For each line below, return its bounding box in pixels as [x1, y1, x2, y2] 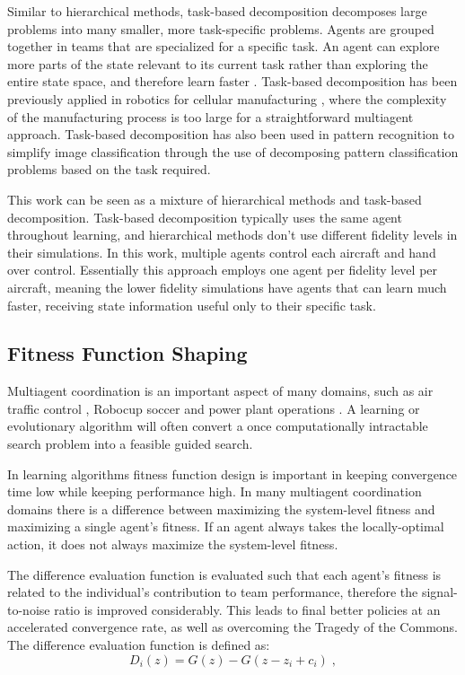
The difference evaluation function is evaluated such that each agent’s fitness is [7, 565, 442, 583]
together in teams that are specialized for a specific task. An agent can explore [7, 37, 440, 56]
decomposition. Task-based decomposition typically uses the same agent [7, 207, 402, 226]
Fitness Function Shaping [7, 339, 248, 367]
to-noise [7, 600, 50, 618]
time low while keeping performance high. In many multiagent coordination [7, 482, 422, 501]
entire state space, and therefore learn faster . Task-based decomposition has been [7, 72, 458, 91]
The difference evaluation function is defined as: [7, 636, 270, 654]
